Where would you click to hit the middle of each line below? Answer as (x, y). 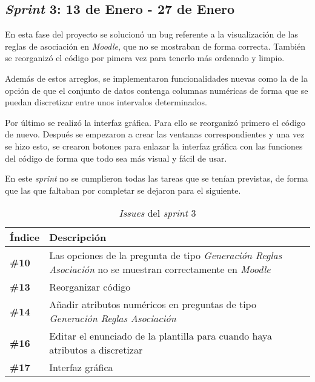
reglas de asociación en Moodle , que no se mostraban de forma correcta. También (155, 46)
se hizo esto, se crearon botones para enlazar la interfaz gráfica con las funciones (154, 146)
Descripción (78, 237)
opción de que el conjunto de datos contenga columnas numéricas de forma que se (157, 90)
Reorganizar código (90, 287)
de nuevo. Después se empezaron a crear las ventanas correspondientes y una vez (155, 134)
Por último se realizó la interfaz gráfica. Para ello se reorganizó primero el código (155, 122)
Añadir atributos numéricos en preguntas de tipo (153, 305)
